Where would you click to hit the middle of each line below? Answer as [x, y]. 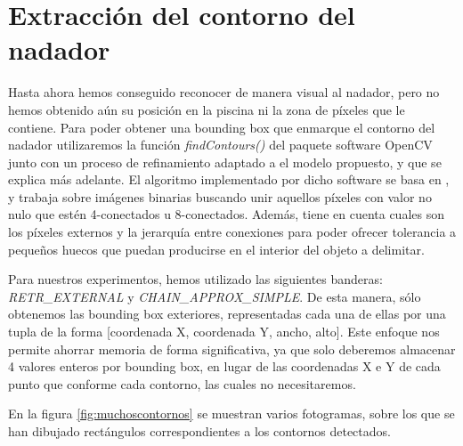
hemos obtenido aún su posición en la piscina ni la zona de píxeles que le [207, 109]
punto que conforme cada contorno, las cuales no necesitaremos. [182, 383]
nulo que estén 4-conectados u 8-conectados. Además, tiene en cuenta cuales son [226, 214]
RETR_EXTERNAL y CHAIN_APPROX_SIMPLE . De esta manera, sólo [215, 296]
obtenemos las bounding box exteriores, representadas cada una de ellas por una [227, 314]
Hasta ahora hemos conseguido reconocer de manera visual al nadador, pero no [224, 92]
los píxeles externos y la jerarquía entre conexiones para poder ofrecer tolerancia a [232, 232]
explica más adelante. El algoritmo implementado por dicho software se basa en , [229, 179]
